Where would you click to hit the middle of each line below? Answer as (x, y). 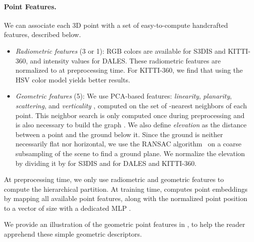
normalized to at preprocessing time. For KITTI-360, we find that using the (129, 70)
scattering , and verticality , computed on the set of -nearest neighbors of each (131, 105)
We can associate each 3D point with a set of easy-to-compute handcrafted (116, 25)
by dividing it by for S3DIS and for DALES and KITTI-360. (106, 163)
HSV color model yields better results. (73, 79)
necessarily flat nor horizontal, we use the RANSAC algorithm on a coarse (128, 144)
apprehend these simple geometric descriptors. (73, 234)
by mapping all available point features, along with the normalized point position (126, 198)
